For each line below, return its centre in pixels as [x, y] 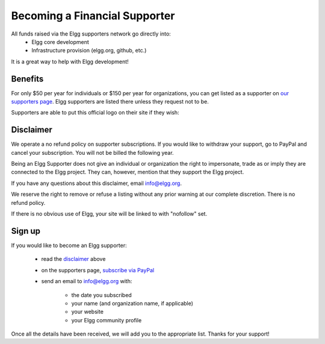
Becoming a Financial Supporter [93, 16]
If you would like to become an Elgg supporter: [69, 245]
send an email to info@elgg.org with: [87, 281]
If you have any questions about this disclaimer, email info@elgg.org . [96, 183]
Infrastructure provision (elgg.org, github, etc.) [89, 51]
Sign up [26, 231]
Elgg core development [60, 42]
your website [87, 312]
